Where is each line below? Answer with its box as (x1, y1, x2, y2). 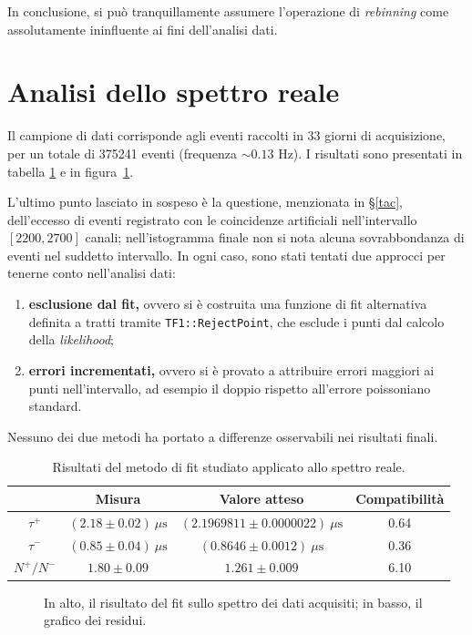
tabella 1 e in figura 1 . (7, 161, 134, 180)
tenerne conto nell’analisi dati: (7, 263, 176, 282)
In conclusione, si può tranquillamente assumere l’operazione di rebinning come (7, 2, 449, 20)
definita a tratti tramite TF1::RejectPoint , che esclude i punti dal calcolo (28, 312, 445, 331)
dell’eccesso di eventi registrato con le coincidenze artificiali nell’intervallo (7, 210, 417, 229)
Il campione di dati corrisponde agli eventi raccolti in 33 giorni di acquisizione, (7, 126, 446, 145)
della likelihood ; (28, 330, 114, 349)
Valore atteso (219, 488, 304, 507)
